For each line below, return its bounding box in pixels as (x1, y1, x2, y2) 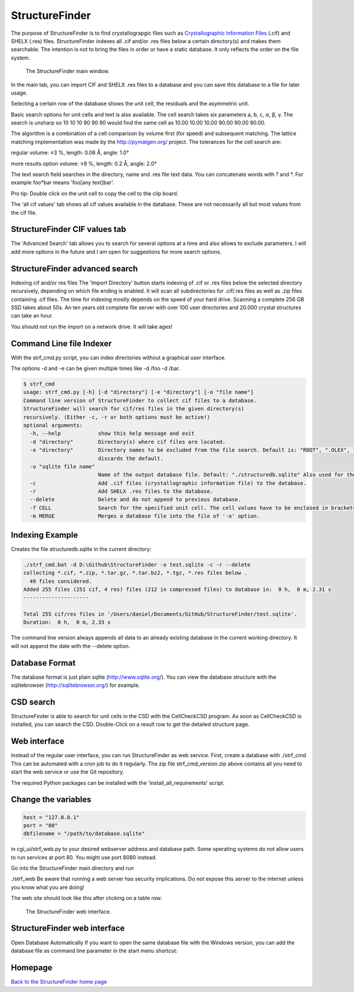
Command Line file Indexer (11, 338, 112, 348)
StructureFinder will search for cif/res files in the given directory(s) (23, 405, 245, 412)
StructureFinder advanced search (11, 263, 138, 274)
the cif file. (11, 209, 37, 216)
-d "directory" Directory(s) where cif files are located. (29, 438, 226, 445)
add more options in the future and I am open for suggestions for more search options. (11, 248, 222, 255)
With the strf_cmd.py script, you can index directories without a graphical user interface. (11, 354, 227, 361)
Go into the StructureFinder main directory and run (11, 865, 134, 872)
